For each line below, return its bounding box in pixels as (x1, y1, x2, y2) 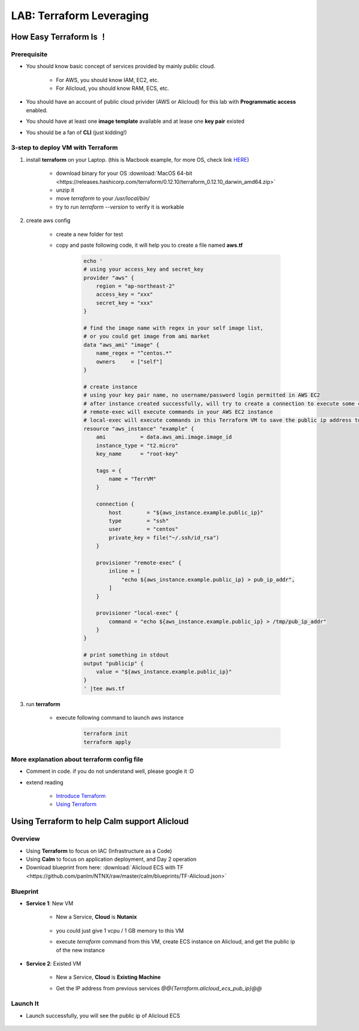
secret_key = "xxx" (96, 300, 154, 306)
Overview (11, 835, 40, 843)
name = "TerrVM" (108, 476, 157, 482)
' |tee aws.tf (83, 685, 125, 692)
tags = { (96, 467, 122, 474)
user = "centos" (108, 526, 179, 533)
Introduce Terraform (56, 793, 106, 800)
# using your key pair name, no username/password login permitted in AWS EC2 (83, 392, 320, 398)
